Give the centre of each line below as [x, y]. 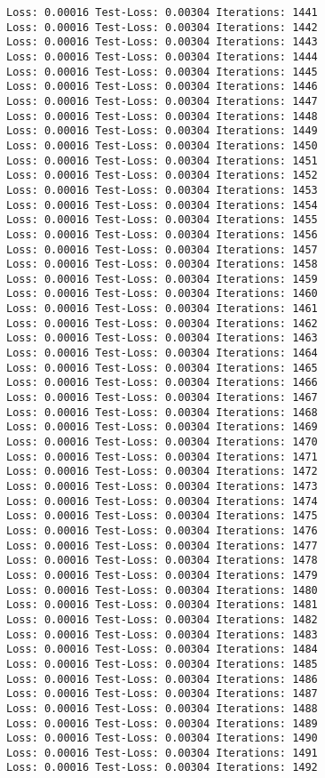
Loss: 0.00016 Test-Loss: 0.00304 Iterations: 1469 [162, 427]
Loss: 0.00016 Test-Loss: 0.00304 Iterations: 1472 [162, 472]
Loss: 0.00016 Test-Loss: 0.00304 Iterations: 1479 [162, 575]
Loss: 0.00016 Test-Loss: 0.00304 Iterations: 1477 [162, 545]
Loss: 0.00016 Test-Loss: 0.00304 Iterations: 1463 [162, 338]
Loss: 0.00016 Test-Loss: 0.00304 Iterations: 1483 [162, 634]
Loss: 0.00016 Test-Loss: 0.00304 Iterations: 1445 [162, 72]
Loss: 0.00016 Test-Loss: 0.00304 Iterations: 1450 [162, 145]
